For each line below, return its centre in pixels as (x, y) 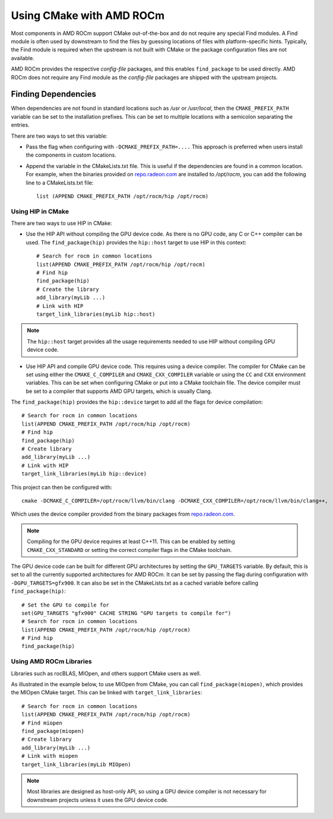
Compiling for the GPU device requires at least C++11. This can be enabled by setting (131, 542)
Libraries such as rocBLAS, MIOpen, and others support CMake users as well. (106, 673)
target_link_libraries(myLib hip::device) (84, 474)
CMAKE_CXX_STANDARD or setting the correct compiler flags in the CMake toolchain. (129, 550)
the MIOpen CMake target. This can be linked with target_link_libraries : (107, 693)
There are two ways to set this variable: (59, 136)
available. (23, 58)
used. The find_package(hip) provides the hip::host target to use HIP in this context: (136, 242)
